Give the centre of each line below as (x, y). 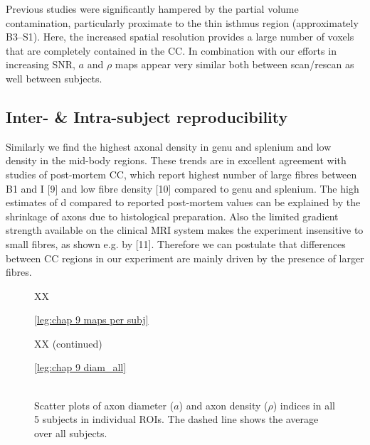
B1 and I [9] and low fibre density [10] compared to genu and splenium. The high (183, 188)
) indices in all (304, 405)
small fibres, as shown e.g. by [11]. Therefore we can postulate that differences (176, 243)
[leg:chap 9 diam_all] (80, 367)
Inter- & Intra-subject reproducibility (147, 116)
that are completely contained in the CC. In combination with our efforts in (171, 50)
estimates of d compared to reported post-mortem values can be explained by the (183, 202)
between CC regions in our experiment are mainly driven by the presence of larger (185, 258)
